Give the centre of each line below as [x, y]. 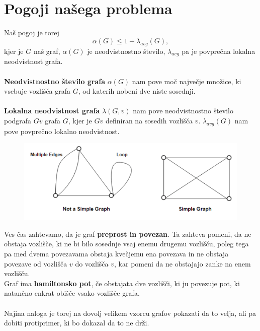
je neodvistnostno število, [126, 51]
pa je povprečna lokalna [219, 51]
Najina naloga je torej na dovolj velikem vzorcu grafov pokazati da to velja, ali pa [130, 313]
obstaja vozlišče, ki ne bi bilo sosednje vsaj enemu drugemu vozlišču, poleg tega [126, 244]
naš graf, [47, 51]
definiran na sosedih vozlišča [149, 120]
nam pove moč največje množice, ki [187, 81]
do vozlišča [92, 263]
